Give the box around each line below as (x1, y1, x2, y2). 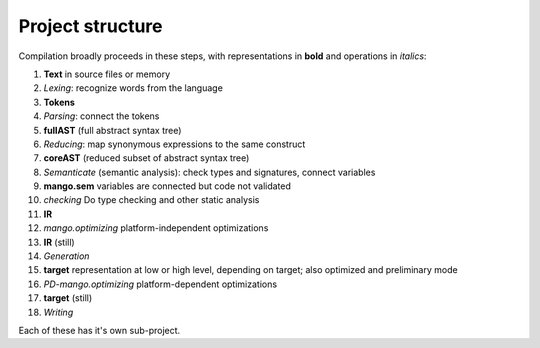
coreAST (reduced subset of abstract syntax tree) (43, 152, 250, 164)
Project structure (18, 15, 163, 37)
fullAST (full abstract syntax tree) (43, 124, 182, 136)
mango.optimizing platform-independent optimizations (43, 222, 269, 234)
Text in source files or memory (43, 68, 170, 80)
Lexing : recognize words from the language (43, 82, 224, 94)
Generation (43, 250, 90, 262)
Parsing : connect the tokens (43, 110, 160, 122)
